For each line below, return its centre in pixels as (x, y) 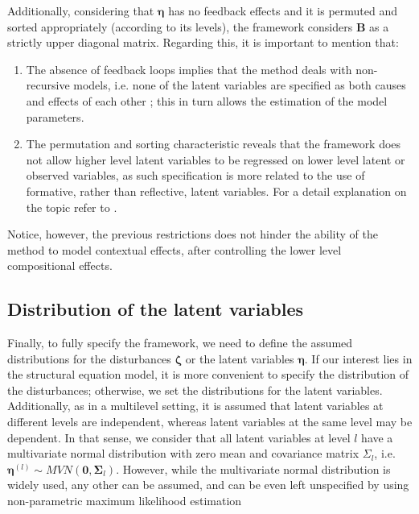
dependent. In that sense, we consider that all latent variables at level (179, 437)
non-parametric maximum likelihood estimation (125, 501)
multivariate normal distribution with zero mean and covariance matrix (183, 453)
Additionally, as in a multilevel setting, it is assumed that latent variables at (195, 406)
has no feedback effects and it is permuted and (283, 10)
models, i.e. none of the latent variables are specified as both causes (240, 85)
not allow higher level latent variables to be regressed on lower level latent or (216, 159)
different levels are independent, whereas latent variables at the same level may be (210, 422)
